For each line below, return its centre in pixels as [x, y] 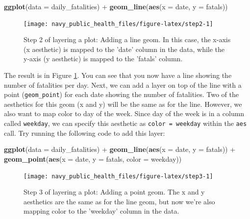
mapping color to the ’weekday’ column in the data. [101, 211]
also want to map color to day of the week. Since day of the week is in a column [124, 113]
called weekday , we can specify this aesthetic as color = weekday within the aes [125, 123]
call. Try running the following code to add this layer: [85, 133]
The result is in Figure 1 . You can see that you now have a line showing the [118, 75]
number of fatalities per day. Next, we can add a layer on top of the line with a [123, 85]
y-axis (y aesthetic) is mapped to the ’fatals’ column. [103, 59]
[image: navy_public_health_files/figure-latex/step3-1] [118, 176]
